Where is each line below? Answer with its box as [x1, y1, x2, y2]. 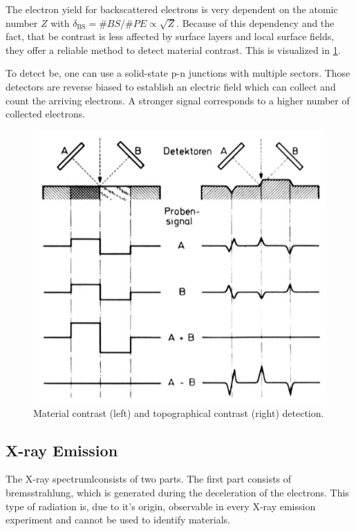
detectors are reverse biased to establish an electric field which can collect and [6, 79, 336, 93]
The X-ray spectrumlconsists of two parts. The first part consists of [6, 472, 292, 486]
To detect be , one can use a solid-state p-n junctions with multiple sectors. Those [6, 66, 350, 80]
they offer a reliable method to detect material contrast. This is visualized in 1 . [6, 42, 341, 57]
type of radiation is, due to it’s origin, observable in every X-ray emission [6, 499, 316, 513]
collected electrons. [6, 106, 86, 121]
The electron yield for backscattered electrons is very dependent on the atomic [6, 2, 338, 16]
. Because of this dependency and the [176, 15, 335, 30]
